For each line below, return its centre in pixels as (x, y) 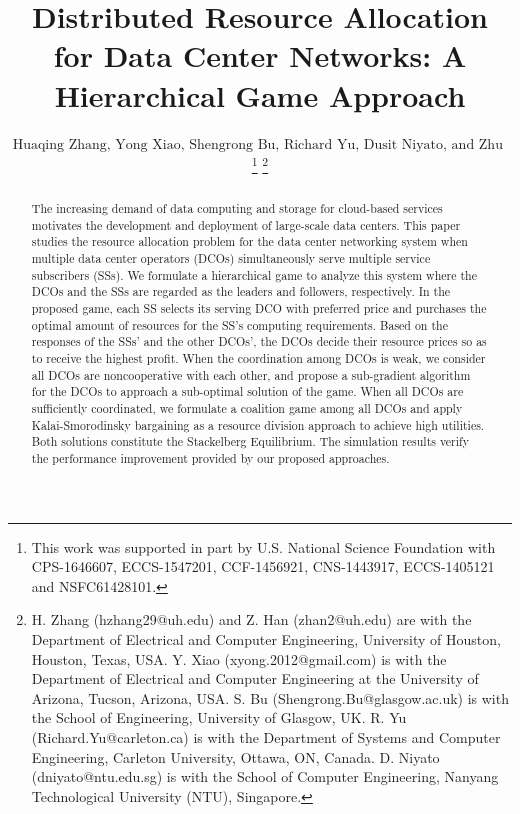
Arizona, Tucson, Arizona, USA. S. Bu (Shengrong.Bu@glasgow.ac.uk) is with (270, 697)
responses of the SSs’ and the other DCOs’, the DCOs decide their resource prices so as (259, 341)
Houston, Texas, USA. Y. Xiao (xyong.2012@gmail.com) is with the (239, 658)
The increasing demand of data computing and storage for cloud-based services (237, 208)
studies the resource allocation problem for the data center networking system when (249, 241)
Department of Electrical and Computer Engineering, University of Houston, (266, 639)
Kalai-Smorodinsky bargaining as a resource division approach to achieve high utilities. (258, 424)
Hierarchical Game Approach (260, 94)
